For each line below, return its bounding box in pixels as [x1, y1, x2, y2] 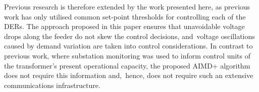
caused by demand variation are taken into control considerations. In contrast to [4, 40, 253, 51]
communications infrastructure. [4, 79, 100, 90]
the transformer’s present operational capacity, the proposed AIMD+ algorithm [4, 60, 250, 70]
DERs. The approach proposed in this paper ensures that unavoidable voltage [4, 21, 245, 31]
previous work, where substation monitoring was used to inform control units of [4, 50, 250, 60]
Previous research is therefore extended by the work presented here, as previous [4, 1, 250, 11]
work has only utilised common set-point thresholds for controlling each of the [4, 11, 246, 21]
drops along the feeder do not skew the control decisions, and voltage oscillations [4, 30, 255, 41]
